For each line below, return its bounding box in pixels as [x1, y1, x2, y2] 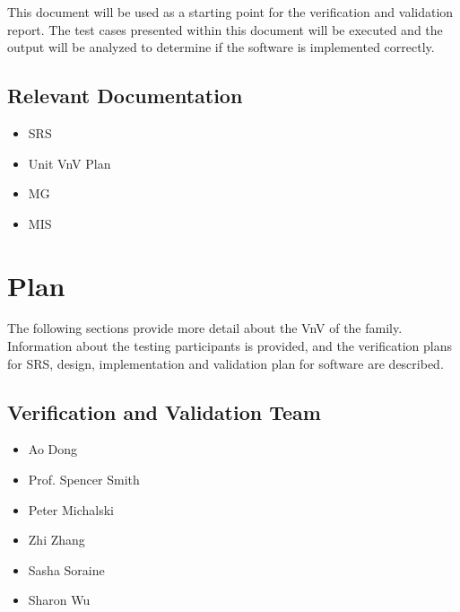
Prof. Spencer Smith [28, 470, 140, 489]
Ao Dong [28, 440, 78, 459]
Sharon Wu [28, 590, 91, 609]
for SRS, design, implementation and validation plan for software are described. [7, 354, 444, 372]
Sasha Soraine [28, 560, 105, 579]
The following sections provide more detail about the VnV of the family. [7, 319, 403, 337]
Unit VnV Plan [28, 153, 111, 172]
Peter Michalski [28, 500, 114, 519]
